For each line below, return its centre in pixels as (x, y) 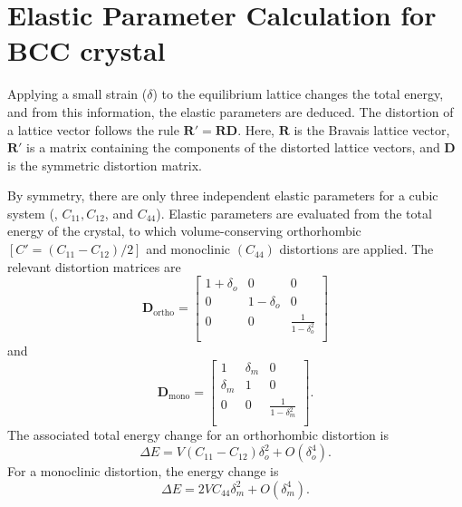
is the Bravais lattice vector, (372, 129)
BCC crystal (87, 50)
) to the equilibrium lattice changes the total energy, (298, 94)
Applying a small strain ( (77, 94)
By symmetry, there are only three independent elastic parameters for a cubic (223, 195)
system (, (33, 213)
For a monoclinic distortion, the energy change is (143, 471)
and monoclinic (188, 249)
